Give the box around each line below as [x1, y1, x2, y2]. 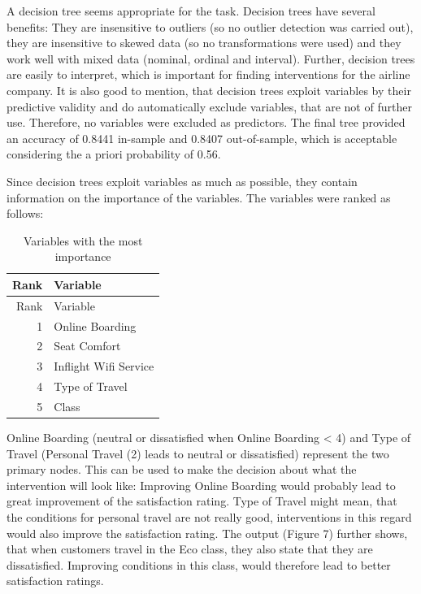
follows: [7, 205, 44, 222]
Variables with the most [23, 232, 143, 249]
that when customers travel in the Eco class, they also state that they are [7, 540, 373, 557]
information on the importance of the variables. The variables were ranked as [7, 189, 391, 206]
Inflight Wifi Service [54, 358, 154, 375]
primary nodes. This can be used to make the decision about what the [7, 461, 357, 478]
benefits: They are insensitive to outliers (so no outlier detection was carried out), [7, 18, 414, 35]
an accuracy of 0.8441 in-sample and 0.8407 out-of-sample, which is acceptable [7, 129, 397, 146]
